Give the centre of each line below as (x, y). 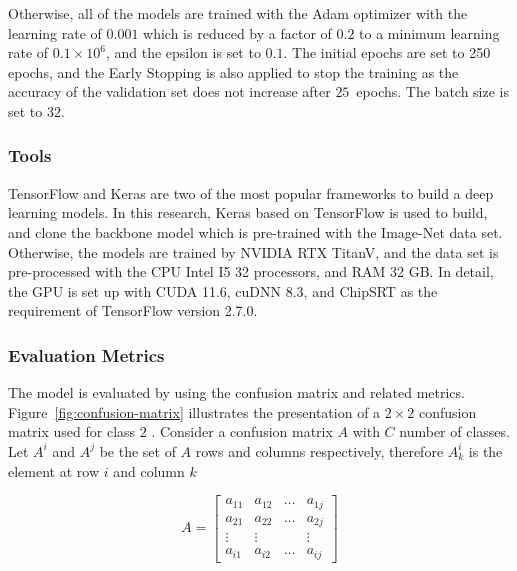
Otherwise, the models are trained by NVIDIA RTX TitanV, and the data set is (253, 251)
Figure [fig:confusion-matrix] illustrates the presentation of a (194, 411)
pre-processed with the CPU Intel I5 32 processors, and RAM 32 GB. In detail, (251, 271)
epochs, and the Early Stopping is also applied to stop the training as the (233, 71)
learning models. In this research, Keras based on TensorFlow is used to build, (248, 212)
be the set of (137, 450)
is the (485, 450)
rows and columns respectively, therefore (319, 450)
